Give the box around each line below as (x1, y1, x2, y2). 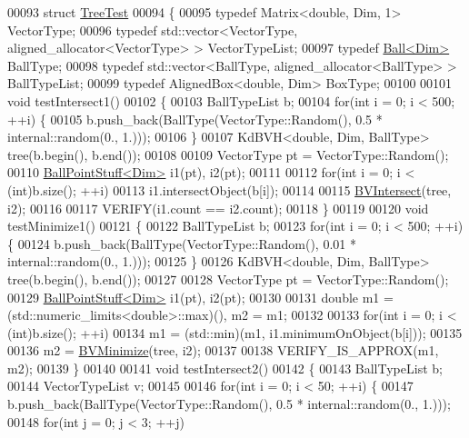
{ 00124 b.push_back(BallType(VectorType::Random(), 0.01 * (7, 234, 356, 253)
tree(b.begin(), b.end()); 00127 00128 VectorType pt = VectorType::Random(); (7, 269, 449, 288)
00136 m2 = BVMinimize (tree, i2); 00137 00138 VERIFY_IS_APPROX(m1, (7, 341, 439, 360)
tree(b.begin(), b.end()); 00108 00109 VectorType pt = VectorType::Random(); (7, 144, 449, 164)
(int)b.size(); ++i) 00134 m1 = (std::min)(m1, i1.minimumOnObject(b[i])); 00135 (7, 323, 463, 342)
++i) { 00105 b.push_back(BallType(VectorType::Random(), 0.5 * (7, 109, 383, 128)
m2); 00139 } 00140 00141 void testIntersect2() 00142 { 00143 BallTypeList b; (7, 358, 443, 377)
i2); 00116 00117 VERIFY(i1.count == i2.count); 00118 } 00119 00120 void (7, 198, 429, 217)
